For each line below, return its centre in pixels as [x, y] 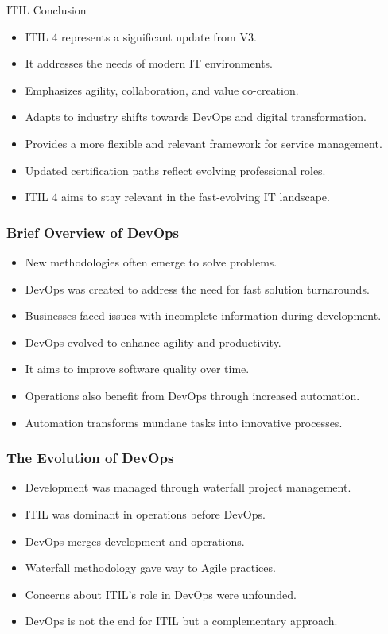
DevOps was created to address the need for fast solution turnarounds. [197, 288]
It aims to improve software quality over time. [137, 369]
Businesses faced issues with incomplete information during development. [203, 315]
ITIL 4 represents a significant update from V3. [141, 36]
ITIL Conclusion [47, 10]
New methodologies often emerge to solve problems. [151, 261]
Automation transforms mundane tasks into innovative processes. [184, 422]
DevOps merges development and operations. [135, 541]
